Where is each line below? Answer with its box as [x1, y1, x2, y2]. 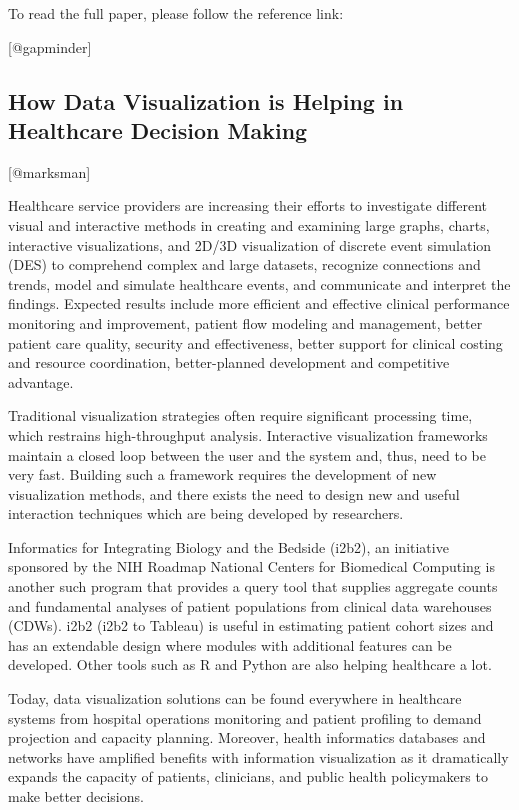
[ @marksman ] [8, 161, 91, 182]
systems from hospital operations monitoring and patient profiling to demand [8, 707, 482, 728]
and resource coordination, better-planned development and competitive [8, 352, 450, 373]
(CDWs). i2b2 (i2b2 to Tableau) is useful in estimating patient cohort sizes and [8, 615, 494, 636]
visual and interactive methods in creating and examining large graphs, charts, [8, 214, 490, 235]
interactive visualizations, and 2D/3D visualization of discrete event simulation [8, 234, 492, 255]
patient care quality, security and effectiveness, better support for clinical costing [8, 332, 503, 353]
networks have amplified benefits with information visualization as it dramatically [8, 746, 509, 767]
